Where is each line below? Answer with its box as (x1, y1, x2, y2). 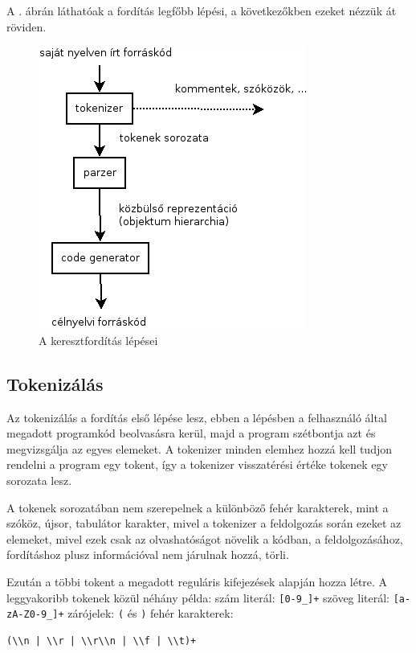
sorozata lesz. (6, 471, 72, 488)
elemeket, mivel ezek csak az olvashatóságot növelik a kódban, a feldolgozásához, (6, 530, 403, 547)
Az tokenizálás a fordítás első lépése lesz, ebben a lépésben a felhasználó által (6, 409, 387, 425)
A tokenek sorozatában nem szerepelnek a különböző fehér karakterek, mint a (6, 499, 389, 515)
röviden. (6, 18, 47, 35)
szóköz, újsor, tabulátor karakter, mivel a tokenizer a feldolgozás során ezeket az (6, 515, 402, 532)
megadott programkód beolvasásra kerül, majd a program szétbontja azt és (6, 425, 376, 441)
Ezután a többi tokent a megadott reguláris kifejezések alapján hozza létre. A (6, 573, 388, 589)
